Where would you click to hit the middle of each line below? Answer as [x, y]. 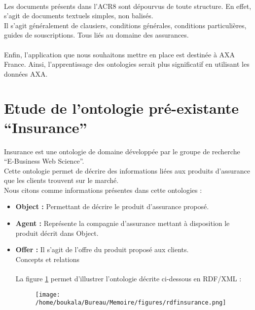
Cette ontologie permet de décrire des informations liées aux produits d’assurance [127, 170]
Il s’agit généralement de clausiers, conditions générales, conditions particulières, [125, 25]
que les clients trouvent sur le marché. [61, 180]
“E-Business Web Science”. [44, 161]
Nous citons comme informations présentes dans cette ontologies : [103, 190]
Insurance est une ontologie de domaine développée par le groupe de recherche [122, 151]
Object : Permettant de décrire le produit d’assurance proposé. [112, 206]
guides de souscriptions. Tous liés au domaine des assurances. [96, 35]
